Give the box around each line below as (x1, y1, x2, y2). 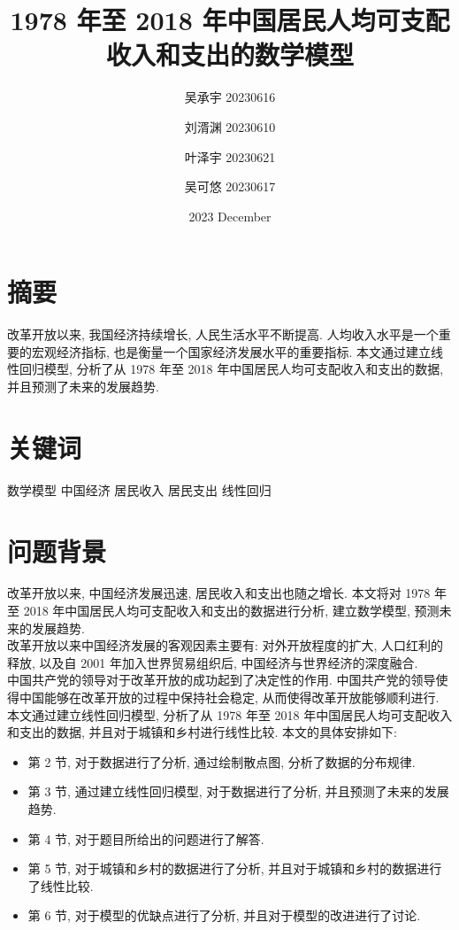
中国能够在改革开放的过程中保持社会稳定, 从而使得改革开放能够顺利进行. (19, 688, 440, 706)
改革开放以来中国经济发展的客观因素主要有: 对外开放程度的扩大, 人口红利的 (7, 636, 444, 655)
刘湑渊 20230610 (184, 117, 276, 136)
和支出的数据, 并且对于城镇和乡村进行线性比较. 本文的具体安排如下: (7, 723, 397, 741)
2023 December (188, 206, 272, 225)
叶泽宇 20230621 (184, 147, 276, 166)
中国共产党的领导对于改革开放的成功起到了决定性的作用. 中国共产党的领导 (7, 670, 436, 689)
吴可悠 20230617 (184, 177, 276, 196)
